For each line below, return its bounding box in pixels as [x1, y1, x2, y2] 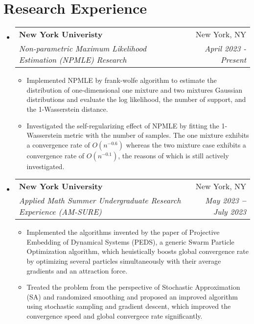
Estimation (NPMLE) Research [19, 54, 127, 66]
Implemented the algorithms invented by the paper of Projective [26, 227, 220, 237]
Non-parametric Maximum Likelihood [19, 43, 146, 54]
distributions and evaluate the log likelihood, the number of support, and [26, 94, 246, 104]
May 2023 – [205, 195, 246, 206]
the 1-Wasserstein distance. [26, 103, 108, 114]
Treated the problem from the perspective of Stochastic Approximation [26, 282, 240, 292]
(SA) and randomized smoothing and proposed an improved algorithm [26, 291, 238, 301]
